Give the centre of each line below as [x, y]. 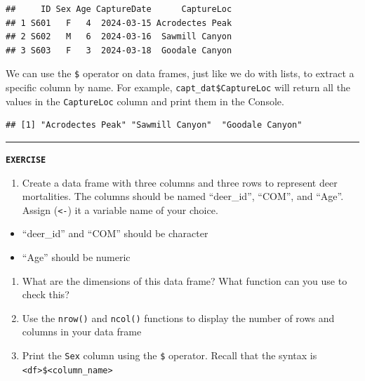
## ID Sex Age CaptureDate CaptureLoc [119, 9]
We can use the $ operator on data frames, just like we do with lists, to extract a [180, 73]
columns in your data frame [82, 332]
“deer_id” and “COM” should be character [115, 233]
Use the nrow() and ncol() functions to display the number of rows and [178, 317]
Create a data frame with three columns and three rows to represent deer [180, 182]
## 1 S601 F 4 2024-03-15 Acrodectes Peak [119, 23]
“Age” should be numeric [76, 257]
